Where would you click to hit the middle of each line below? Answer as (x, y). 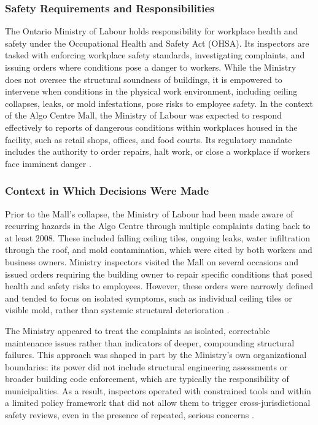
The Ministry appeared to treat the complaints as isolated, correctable (138, 330)
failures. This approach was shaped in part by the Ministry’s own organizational (156, 355)
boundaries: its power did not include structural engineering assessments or (146, 366)
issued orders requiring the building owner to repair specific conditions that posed (159, 274)
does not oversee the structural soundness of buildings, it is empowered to (144, 79)
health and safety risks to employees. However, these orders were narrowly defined (159, 286)
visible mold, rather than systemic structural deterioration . (117, 310)
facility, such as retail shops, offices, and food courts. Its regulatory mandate (149, 139)
